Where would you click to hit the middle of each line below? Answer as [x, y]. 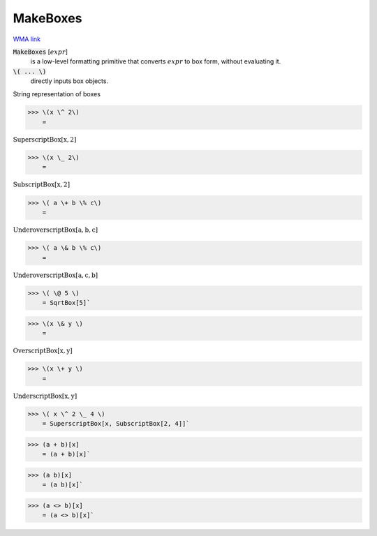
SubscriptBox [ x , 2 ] [41, 185]
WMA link [27, 39]
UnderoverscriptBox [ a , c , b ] [56, 275]
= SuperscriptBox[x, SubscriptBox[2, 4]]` [116, 424]
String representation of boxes [57, 94]
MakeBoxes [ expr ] [40, 52]
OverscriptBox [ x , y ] [43, 351]
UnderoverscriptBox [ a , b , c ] [56, 230]
